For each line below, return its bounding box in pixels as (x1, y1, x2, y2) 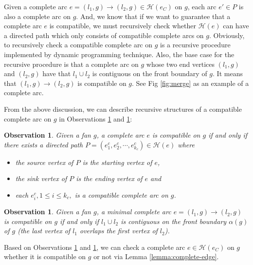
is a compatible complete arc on (74, 189, 168, 200)
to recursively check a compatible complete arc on (4, 40, 153, 50)
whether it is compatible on (4, 251, 86, 262)
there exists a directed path (4, 139, 83, 149)
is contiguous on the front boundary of (92, 68, 207, 79)
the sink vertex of (15, 173, 67, 183)
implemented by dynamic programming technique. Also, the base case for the (4, 49, 235, 59)
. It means (213, 68, 243, 79)
